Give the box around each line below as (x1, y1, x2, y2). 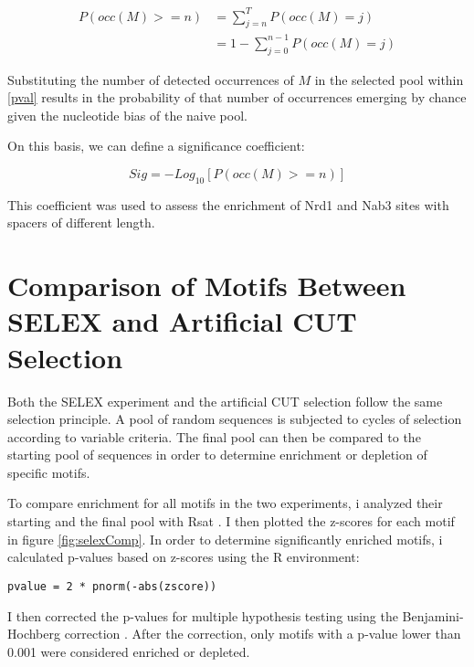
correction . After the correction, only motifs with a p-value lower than (64, 624, 461, 643)
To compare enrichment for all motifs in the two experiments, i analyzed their (7, 493, 443, 513)
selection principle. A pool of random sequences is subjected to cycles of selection (7, 409, 462, 429)
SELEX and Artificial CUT (7, 302, 357, 340)
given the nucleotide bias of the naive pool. (7, 105, 248, 124)
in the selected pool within (314, 69, 464, 89)
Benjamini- (402, 606, 464, 625)
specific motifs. (7, 462, 90, 482)
